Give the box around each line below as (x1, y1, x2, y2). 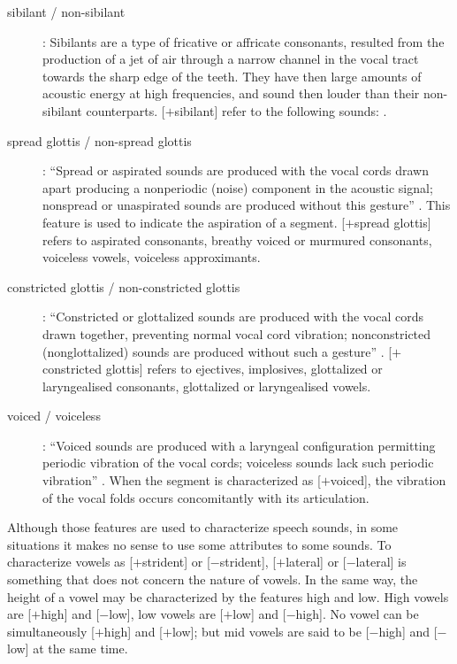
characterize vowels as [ (7, 552, 133, 571)
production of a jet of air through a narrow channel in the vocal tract (42, 50, 419, 68)
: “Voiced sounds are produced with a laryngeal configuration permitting (42, 436, 436, 454)
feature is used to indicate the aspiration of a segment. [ (42, 212, 346, 231)
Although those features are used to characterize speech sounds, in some (7, 518, 399, 537)
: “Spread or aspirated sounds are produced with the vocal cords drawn (42, 161, 429, 180)
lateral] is (355, 552, 407, 571)
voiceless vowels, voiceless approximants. (42, 248, 261, 266)
